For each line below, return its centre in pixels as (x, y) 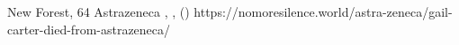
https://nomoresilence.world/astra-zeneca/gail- (323, 11)
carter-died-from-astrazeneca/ (89, 29)
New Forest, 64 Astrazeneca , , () (99, 11)
